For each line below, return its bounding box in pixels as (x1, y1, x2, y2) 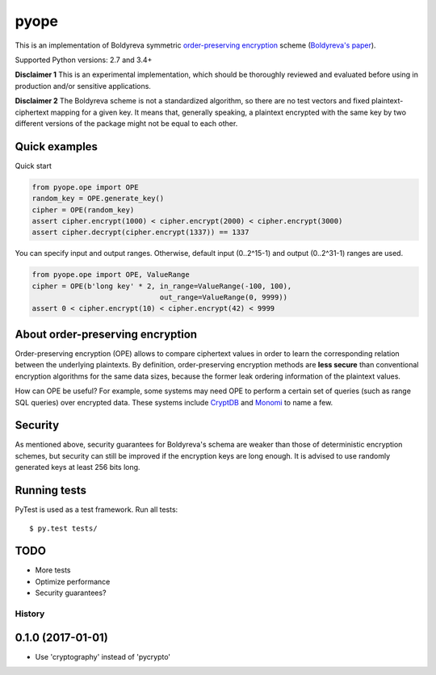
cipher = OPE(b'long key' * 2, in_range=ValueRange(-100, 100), (31, 281, 292, 291)
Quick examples (15, 140, 99, 153)
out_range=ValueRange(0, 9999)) (159, 293, 288, 302)
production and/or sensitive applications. (15, 81, 151, 90)
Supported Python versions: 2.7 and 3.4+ (15, 55, 153, 65)
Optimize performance (35, 576, 111, 586)
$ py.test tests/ (29, 523, 98, 533)
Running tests (15, 484, 87, 497)
